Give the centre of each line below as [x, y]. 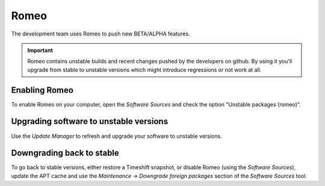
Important [40, 50]
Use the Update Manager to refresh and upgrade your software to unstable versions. [116, 136]
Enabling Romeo [42, 90]
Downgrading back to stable [65, 153]
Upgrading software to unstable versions [90, 121]
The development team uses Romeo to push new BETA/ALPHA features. [101, 34]
